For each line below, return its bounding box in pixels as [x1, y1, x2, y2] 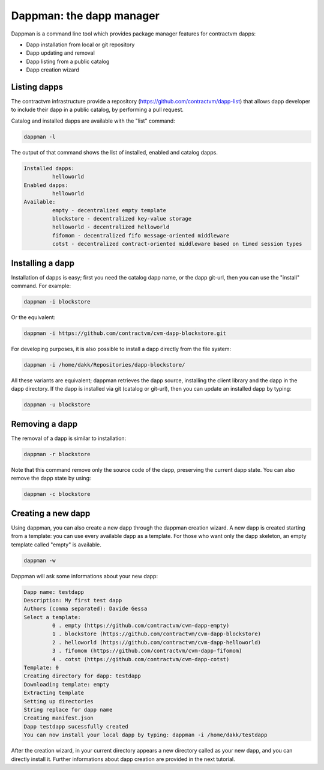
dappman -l [23, 133, 56, 140]
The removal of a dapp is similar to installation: [11, 435, 127, 442]
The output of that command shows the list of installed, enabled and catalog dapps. [11, 148, 218, 156]
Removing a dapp [11, 418, 78, 429]
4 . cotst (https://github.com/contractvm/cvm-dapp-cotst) [52, 656, 230, 662]
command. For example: [11, 283, 71, 290]
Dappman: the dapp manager [11, 9, 160, 22]
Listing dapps [11, 82, 63, 92]
